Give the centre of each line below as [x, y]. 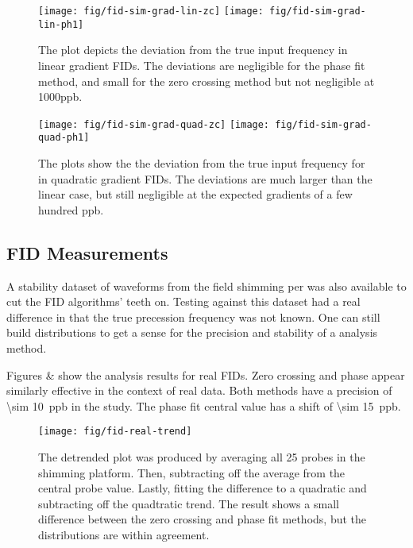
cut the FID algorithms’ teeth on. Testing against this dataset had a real [183, 301]
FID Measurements [87, 252]
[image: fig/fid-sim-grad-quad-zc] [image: [154, 124]
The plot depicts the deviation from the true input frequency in [193, 50]
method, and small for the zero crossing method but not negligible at [206, 81]
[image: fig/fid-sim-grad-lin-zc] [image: [151, 11]
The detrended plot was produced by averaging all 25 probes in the [202, 456]
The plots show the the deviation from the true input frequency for [202, 163]
